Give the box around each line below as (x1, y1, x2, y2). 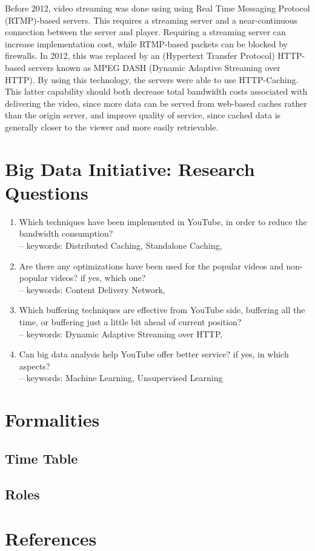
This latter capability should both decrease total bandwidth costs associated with (5, 85, 308, 98)
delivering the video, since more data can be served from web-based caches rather (5, 96, 307, 109)
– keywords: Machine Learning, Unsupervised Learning (19, 371, 223, 384)
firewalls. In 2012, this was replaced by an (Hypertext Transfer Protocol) (5, 49, 275, 62)
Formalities (5, 407, 100, 432)
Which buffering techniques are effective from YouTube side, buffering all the (19, 303, 305, 316)
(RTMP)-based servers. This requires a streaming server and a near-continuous (5, 13, 298, 26)
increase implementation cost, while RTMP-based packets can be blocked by (5, 37, 288, 50)
